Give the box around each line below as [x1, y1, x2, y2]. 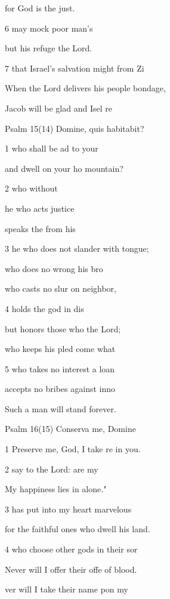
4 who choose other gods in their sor [5, 543, 138, 555]
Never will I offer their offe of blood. [5, 563, 137, 575]
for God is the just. [5, 2, 75, 14]
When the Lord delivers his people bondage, [5, 82, 166, 94]
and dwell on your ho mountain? [5, 162, 123, 174]
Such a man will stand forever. [5, 402, 116, 415]
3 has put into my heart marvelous [5, 502, 132, 515]
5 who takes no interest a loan [5, 362, 115, 375]
